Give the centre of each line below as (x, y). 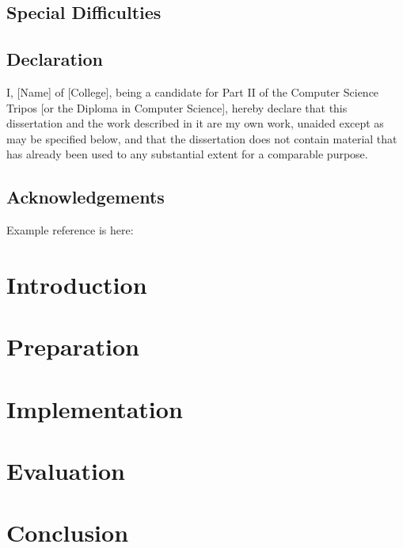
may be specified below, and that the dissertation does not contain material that (202, 138)
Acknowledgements (86, 197)
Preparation (73, 346)
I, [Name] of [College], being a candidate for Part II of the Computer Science (193, 91)
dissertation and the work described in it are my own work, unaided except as (195, 123)
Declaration (55, 59)
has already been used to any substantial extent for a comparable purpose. (187, 154)
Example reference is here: (70, 230)
